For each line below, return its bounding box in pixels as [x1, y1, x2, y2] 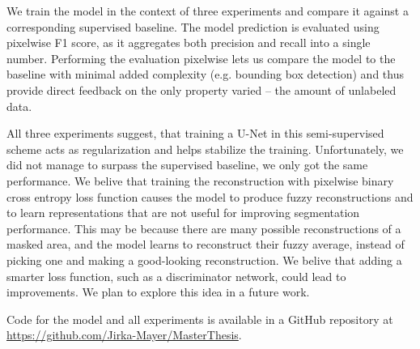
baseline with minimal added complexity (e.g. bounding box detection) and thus [6, 66, 404, 83]
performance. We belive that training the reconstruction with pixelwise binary [6, 172, 394, 189]
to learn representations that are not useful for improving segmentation [6, 204, 360, 221]
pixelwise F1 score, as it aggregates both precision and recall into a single [6, 34, 371, 51]
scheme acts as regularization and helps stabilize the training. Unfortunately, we [6, 140, 404, 157]
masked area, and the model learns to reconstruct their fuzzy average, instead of [6, 236, 405, 253]
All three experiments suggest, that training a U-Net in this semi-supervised [6, 125, 384, 142]
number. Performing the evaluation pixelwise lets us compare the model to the [6, 49, 396, 66]
